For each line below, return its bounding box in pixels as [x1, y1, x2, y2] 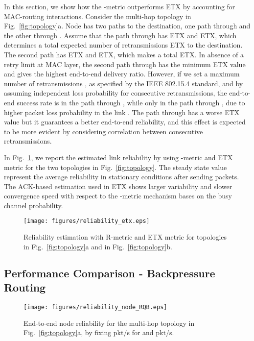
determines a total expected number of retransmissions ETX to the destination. [4, 40, 243, 50]
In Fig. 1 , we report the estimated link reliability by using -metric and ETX [4, 152, 233, 162]
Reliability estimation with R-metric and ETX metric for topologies [23, 232, 227, 242]
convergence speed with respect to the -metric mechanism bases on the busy [4, 191, 232, 201]
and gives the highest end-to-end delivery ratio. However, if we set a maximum [4, 69, 240, 79]
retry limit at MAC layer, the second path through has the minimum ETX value [4, 59, 246, 69]
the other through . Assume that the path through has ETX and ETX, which [4, 30, 237, 40]
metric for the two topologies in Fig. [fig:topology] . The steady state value [4, 162, 227, 172]
